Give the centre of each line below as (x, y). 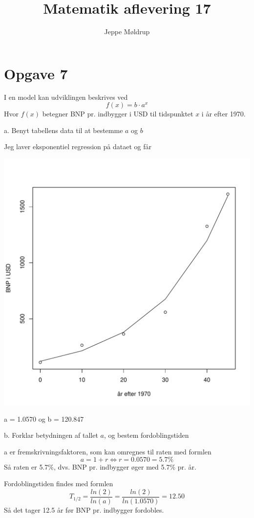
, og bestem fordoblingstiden (146, 435)
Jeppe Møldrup (127, 32)
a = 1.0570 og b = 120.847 (44, 418)
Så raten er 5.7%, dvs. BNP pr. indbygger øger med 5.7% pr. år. (100, 467)
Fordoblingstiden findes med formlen (59, 483)
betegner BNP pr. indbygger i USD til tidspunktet (118, 114)
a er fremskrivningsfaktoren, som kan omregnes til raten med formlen (108, 451)
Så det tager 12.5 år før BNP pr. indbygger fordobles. (84, 509)
